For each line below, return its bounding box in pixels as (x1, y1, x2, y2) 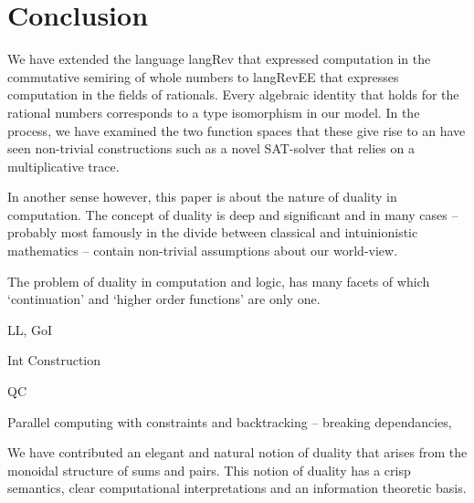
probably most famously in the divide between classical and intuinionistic (7, 223, 418, 242)
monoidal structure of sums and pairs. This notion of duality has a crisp (7, 460, 411, 479)
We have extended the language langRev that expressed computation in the (7, 49, 431, 68)
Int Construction (7, 351, 101, 370)
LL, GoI (7, 320, 53, 339)
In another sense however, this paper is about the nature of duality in (7, 187, 397, 206)
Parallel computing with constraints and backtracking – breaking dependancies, (7, 412, 452, 431)
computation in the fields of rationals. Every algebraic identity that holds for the (7, 85, 459, 104)
